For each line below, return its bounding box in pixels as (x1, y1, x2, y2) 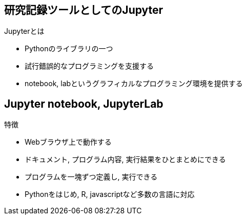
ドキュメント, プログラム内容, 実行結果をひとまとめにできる (25, 155, 226, 164)
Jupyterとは (4, 27, 45, 36)
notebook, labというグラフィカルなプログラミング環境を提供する (25, 79, 243, 88)
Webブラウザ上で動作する (25, 137, 112, 147)
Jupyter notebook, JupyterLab (4, 97, 163, 110)
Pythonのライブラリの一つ (25, 44, 113, 53)
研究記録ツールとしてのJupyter (4, 4, 163, 16)
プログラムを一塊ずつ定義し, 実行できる (25, 172, 158, 182)
